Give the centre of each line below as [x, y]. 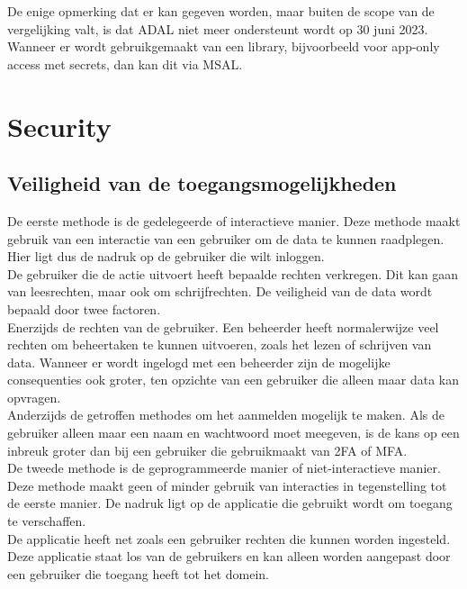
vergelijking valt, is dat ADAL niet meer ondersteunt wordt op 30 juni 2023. [218, 28]
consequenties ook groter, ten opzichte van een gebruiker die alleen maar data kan [233, 380]
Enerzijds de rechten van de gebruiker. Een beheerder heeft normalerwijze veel [223, 326]
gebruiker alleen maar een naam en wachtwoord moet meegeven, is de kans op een [233, 433]
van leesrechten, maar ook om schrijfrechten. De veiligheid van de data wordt [220, 291]
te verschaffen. [47, 521]
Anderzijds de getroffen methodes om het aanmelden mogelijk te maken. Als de [226, 415]
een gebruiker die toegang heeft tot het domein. [138, 573]
